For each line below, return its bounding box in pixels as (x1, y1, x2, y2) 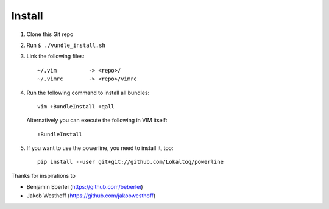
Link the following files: (26, 52, 85, 60)
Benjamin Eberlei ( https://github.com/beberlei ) (26, 183, 143, 191)
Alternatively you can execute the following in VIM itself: (26, 116, 168, 124)
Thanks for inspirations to (11, 172, 76, 179)
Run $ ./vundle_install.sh (26, 41, 106, 49)
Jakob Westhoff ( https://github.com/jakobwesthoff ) (26, 192, 156, 199)
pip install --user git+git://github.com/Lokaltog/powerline (37, 158, 224, 166)
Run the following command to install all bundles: (26, 89, 150, 96)
